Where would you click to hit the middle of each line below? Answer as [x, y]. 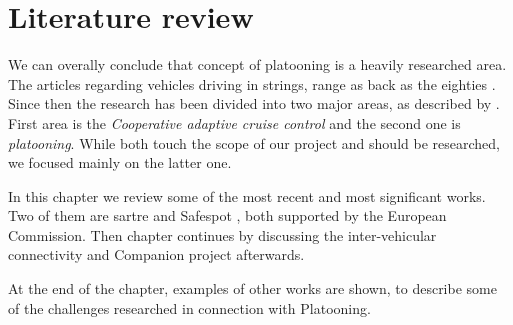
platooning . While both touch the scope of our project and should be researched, [254, 142]
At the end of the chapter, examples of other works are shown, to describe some [252, 288]
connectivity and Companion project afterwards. [156, 254]
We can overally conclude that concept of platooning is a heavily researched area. [257, 64]
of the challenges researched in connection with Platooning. [189, 307]
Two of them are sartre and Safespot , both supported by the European [227, 215]
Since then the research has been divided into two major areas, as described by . [254, 103]
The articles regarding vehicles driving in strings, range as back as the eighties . [252, 83]
